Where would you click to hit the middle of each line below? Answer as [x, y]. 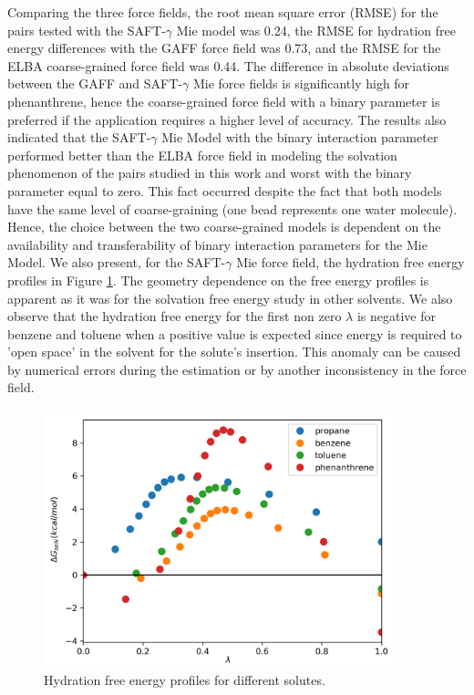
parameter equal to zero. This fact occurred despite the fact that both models [225, 190]
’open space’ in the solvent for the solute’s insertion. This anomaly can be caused [234, 352]
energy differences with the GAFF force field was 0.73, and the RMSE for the [224, 48]
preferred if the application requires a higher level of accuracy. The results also [227, 119]
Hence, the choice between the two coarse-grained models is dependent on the [224, 227]
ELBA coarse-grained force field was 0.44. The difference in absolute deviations [228, 65]
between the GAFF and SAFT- [95, 83]
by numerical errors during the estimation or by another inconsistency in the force [237, 369]
